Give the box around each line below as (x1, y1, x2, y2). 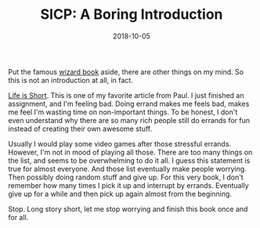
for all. (8, 212, 29, 222)
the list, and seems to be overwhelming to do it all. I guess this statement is (8, 155, 251, 165)
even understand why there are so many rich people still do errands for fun (8, 115, 251, 125)
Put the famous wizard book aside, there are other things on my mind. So (8, 67, 244, 76)
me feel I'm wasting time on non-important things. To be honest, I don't (8, 107, 238, 117)
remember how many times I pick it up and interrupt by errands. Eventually (8, 180, 249, 190)
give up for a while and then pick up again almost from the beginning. (8, 189, 233, 198)
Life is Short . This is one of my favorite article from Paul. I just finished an (8, 90, 244, 100)
